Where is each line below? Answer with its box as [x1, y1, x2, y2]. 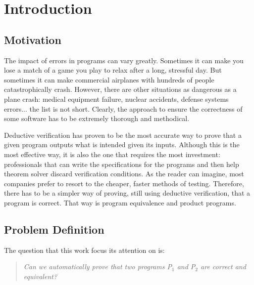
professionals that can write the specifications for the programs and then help [4, 159, 239, 169]
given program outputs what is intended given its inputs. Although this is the [4, 139, 240, 150]
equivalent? [23, 271, 57, 281]
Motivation [4, 32, 61, 47]
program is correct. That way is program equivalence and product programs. [4, 197, 236, 207]
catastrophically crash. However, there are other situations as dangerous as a [4, 84, 237, 94]
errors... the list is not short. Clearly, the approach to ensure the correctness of [4, 103, 243, 114]
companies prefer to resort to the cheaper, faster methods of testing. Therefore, [4, 178, 244, 188]
